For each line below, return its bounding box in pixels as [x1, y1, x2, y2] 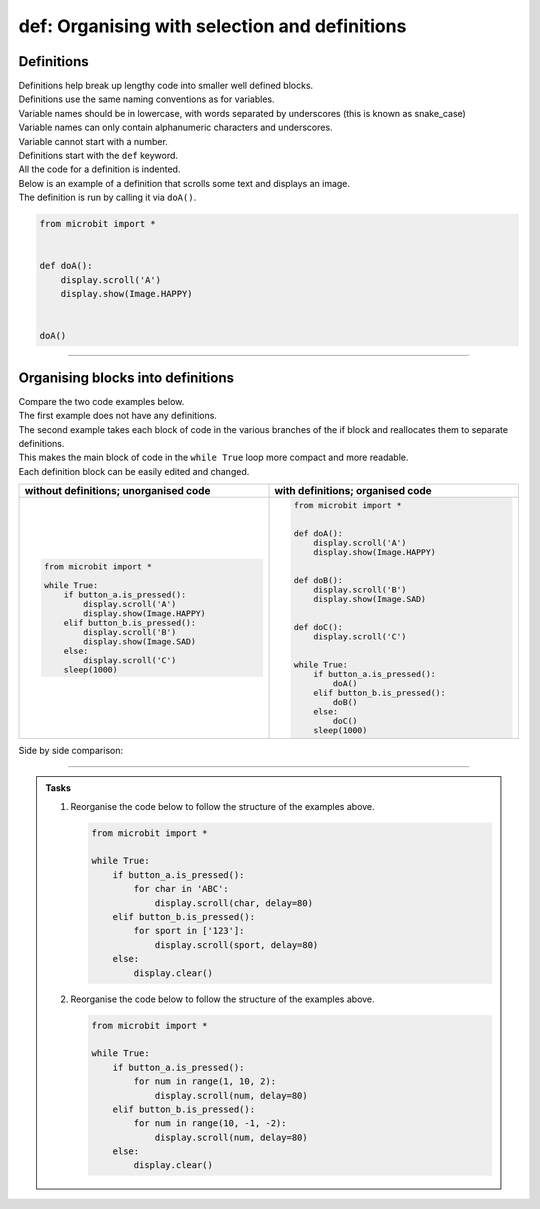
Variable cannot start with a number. [18, 135, 169, 147]
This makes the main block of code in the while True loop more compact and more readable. [18, 451, 409, 464]
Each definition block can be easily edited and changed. [18, 465, 250, 477]
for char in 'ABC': [133, 883, 229, 895]
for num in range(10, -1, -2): [133, 1118, 287, 1129]
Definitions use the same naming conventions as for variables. [18, 93, 275, 105]
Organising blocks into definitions [18, 369, 235, 386]
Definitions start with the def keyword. [18, 150, 179, 162]
